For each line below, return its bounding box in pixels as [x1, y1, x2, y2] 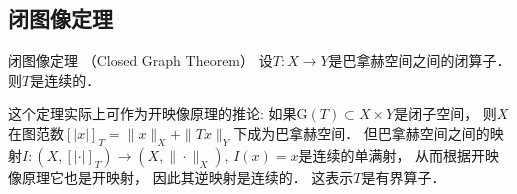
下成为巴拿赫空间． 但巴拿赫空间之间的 [233, 122, 490, 143]
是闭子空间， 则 [394, 103, 497, 124]
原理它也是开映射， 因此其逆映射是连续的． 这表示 [21, 166, 354, 187]
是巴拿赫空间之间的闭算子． [328, 50, 511, 71]
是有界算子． [361, 166, 446, 187]
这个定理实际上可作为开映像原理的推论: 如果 [8, 103, 297, 124]
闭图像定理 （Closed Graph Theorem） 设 [8, 50, 273, 71]
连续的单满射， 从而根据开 [312, 144, 486, 165]
